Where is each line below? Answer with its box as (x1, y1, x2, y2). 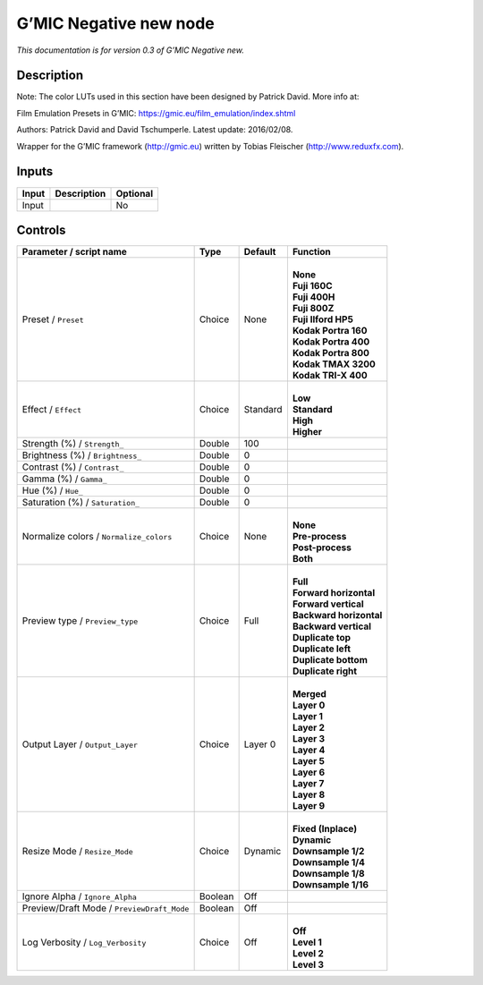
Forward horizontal (292, 587, 376, 599)
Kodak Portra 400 (292, 335, 370, 348)
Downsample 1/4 (292, 856, 366, 869)
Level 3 (292, 958, 324, 971)
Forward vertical (292, 598, 364, 610)
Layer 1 (292, 710, 324, 723)
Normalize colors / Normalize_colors (21, 531, 173, 543)
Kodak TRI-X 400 (292, 369, 369, 382)
